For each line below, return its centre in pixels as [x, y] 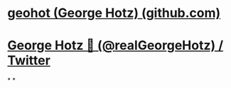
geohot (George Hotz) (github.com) [114, 13]
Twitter [29, 61]
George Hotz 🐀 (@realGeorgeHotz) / [116, 46]
